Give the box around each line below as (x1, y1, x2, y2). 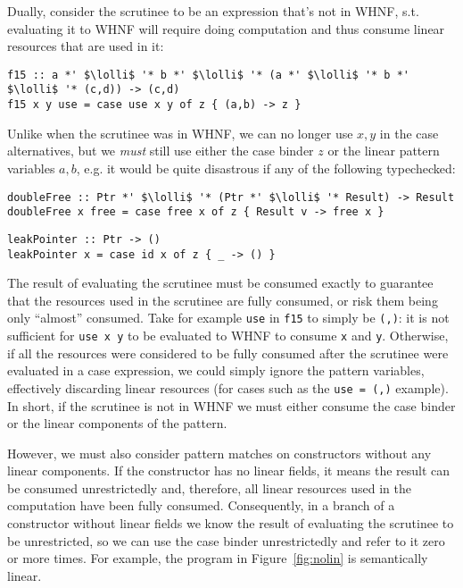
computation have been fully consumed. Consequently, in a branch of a (7, 496, 395, 515)
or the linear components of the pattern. (7, 414, 227, 433)
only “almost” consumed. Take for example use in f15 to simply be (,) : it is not (7, 308, 450, 327)
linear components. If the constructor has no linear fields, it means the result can (7, 461, 451, 480)
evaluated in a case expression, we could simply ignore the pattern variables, (7, 361, 425, 380)
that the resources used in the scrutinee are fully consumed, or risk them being (7, 290, 438, 309)
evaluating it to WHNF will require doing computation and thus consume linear (7, 19, 445, 38)
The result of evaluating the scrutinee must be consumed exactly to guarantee (7, 273, 434, 292)
